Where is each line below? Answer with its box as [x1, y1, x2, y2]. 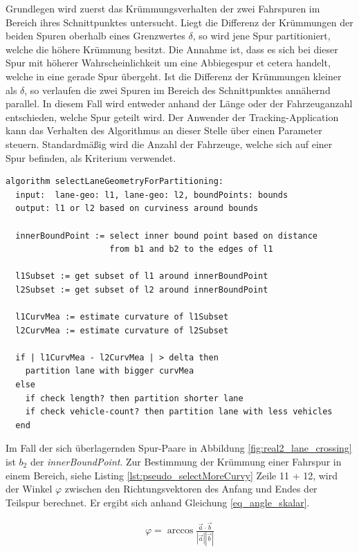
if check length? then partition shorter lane [25, 393, 243, 403]
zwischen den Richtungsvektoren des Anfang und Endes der [64, 481, 317, 496]
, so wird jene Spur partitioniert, [192, 28, 331, 43]
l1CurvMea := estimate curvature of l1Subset [15, 312, 229, 322]
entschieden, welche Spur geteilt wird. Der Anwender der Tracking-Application [6, 109, 339, 124]
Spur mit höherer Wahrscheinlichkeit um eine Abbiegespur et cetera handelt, [6, 55, 331, 70]
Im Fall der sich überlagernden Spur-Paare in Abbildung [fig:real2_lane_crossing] [6, 441, 352, 455]
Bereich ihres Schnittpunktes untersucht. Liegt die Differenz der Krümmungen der [6, 15, 353, 29]
